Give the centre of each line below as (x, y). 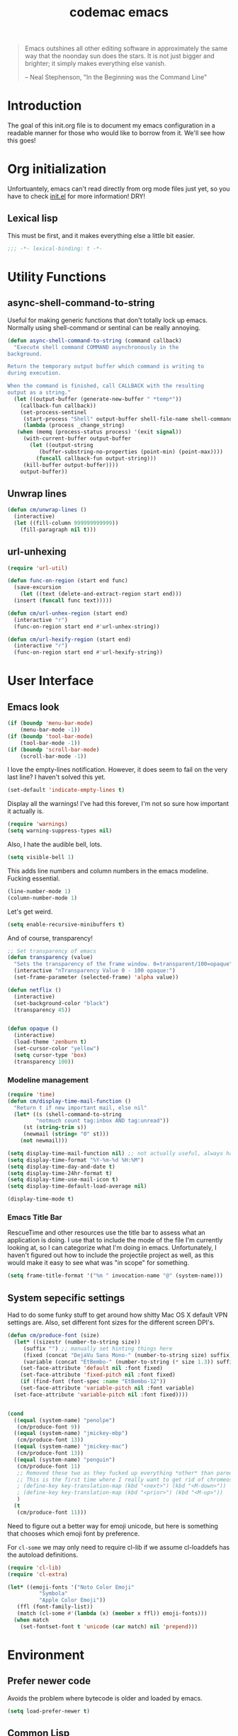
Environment (46, 1655)
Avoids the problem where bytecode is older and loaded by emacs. (105, 1698)
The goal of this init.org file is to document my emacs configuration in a (112, 125)
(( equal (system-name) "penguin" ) (64, 1460)
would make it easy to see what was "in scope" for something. (98, 1263)
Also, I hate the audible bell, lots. (55, 844)
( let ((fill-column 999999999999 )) (66, 523)
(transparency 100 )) (44, 1062)
